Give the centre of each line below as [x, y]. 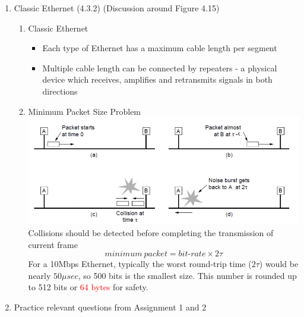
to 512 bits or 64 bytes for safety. [88, 287]
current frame [53, 244]
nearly [39, 275]
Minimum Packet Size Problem [85, 111]
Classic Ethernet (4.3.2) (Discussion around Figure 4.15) [117, 8]
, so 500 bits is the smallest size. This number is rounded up [187, 275]
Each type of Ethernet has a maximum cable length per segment [160, 48]
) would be [279, 264]
